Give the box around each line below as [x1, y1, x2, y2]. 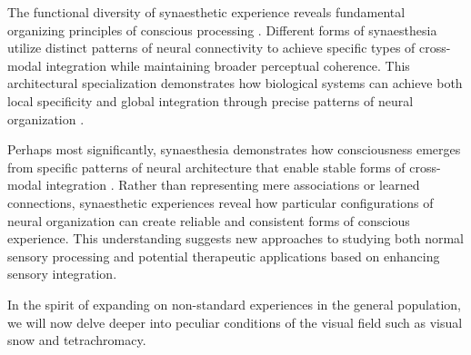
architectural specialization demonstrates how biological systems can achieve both [7, 74, 463, 93]
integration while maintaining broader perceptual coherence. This [45, 55, 410, 74]
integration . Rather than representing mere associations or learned [45, 175, 420, 194]
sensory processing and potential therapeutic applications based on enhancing [7, 246, 440, 265]
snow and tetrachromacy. [7, 330, 146, 350]
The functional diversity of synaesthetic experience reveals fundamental [7, 3, 406, 21]
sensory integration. [7, 264, 117, 283]
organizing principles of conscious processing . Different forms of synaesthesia [7, 20, 437, 39]
